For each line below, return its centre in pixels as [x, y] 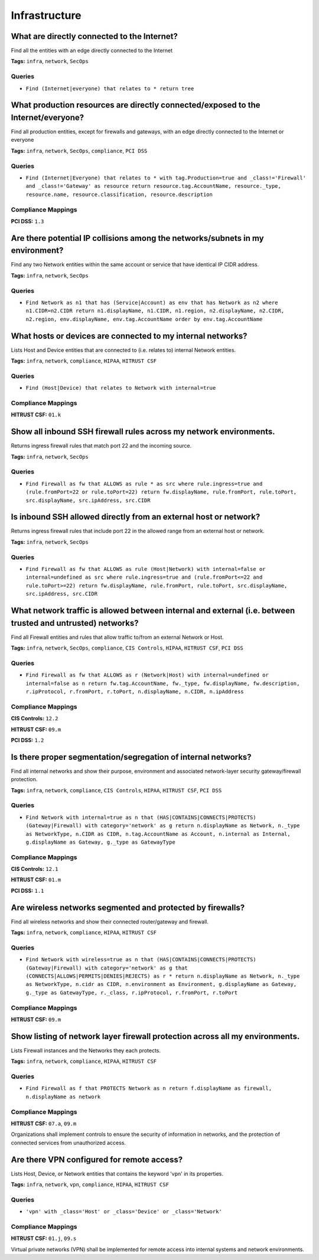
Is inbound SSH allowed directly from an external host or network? [136, 517]
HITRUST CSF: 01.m [36, 880]
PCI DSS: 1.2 [27, 740]
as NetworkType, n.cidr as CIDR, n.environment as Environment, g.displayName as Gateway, [161, 984]
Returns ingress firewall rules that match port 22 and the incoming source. [101, 446]
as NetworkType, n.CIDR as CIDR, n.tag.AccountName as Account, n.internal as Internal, [158, 834]
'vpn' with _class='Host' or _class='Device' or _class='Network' [124, 1212]
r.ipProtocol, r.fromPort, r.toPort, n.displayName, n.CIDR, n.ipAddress [135, 691]
